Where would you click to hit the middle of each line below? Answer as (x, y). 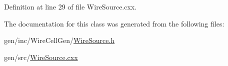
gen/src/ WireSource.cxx (41, 57)
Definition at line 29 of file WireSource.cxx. (70, 6)
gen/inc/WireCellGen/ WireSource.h (59, 40)
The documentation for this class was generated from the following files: (114, 23)
